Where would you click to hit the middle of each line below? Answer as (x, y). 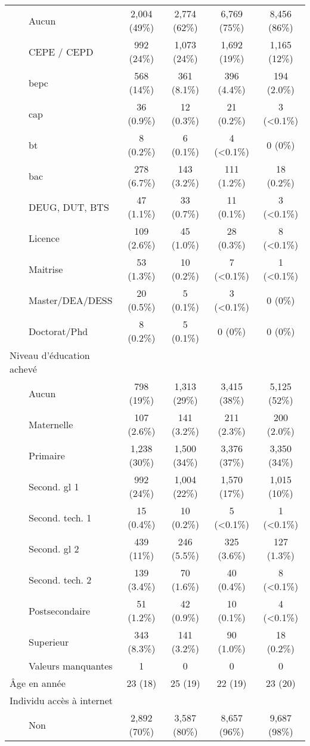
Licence (44, 238)
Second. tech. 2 (60, 579)
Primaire (47, 455)
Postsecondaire (60, 610)
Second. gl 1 (54, 486)
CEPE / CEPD (61, 51)
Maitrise (46, 269)
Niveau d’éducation (50, 355)
